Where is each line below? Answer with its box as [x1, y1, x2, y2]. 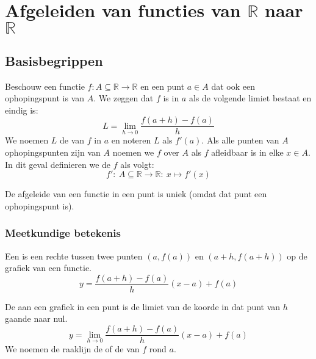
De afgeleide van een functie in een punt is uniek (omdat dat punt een [5, 187, 267, 200]
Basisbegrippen [5, 51, 103, 70]
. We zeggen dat [93, 92, 154, 104]
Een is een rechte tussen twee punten [5, 249, 143, 262]
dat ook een [211, 79, 255, 92]
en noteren [111, 134, 151, 147]
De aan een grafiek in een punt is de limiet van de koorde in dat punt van [5, 300, 281, 313]
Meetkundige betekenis [5, 225, 121, 241]
